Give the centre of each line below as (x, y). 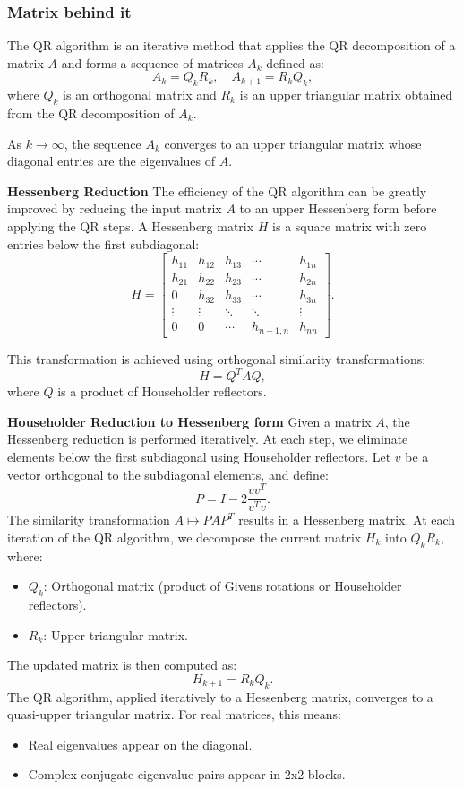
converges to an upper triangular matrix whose (293, 143)
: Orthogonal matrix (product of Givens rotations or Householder (223, 586)
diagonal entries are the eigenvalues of (111, 161)
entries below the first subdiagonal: (103, 243)
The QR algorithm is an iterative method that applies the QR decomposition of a (231, 45)
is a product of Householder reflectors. (162, 391)
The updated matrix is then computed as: (122, 665)
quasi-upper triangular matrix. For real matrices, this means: (174, 714)
